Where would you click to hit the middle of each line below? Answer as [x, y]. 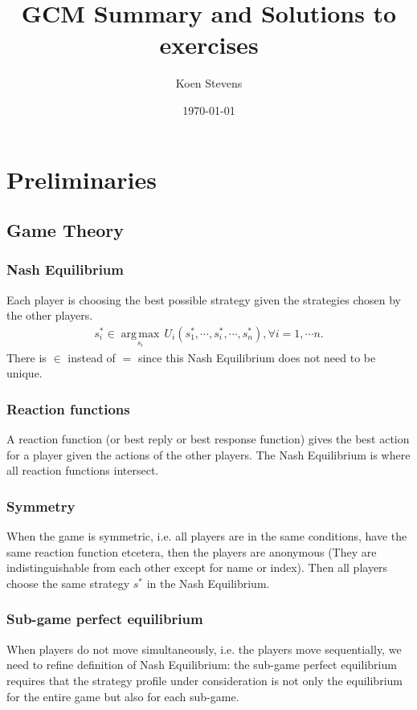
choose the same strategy [68, 583]
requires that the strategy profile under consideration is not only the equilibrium [204, 680]
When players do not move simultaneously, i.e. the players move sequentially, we [204, 649]
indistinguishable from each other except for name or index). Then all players [197, 567]
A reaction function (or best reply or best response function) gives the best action [208, 439]
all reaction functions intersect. [83, 470]
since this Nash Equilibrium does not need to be [257, 357]
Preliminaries [82, 179]
